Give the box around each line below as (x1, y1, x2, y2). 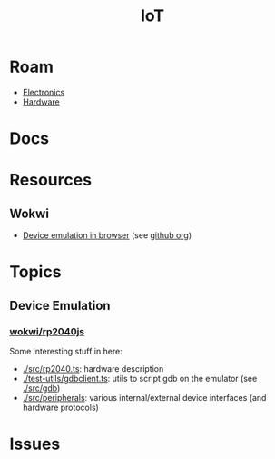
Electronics (22, 86, 65, 97)
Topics (9, 262, 62, 283)
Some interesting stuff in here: (9, 346, 123, 356)
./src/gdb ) (22, 383, 61, 394)
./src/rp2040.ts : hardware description (22, 364, 164, 374)
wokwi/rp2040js (9, 324, 85, 337)
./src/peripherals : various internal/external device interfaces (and (22, 393, 267, 403)
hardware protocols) (22, 402, 100, 413)
